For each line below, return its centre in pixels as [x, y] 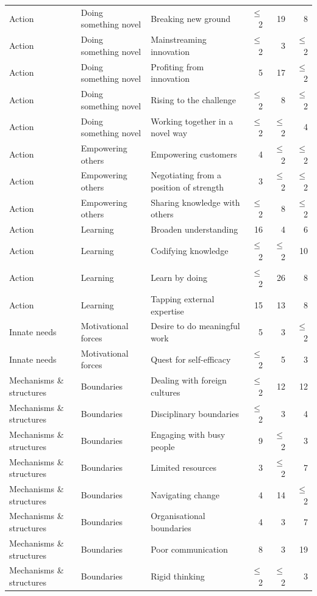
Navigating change [185, 494]
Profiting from [177, 66]
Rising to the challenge [194, 99]
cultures [166, 392]
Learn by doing [179, 278]
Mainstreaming [179, 39]
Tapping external [183, 298]
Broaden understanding [194, 229]
